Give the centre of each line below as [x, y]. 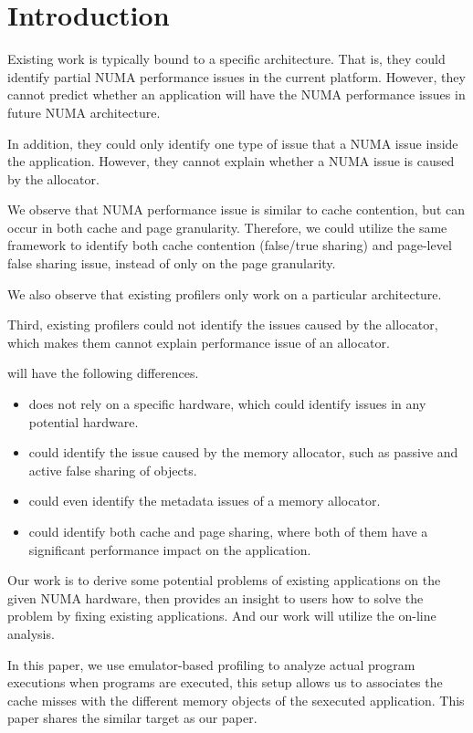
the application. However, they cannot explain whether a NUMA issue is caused [231, 161]
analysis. [31, 633]
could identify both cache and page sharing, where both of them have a [228, 531]
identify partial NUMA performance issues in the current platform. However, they [236, 76]
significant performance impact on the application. [170, 549]
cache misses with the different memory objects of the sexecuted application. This [236, 700]
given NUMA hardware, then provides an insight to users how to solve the [215, 597]
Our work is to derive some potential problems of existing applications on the [224, 580]
